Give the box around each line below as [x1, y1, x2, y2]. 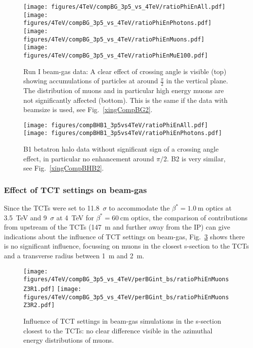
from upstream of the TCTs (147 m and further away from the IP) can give [4, 222, 230, 232]
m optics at [198, 203, 232, 213]
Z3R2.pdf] [23, 302, 55, 309]
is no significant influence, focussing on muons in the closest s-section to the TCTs [4, 241, 249, 251]
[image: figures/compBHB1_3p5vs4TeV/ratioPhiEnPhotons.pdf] [23, 130, 222, 137]
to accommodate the [108, 203, 170, 213]
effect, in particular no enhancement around [23, 153, 154, 163]
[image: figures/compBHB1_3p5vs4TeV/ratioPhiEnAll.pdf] [23, 121, 208, 129]
